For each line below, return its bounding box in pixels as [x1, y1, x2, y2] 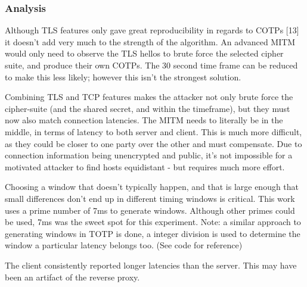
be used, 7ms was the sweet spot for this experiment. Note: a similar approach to [5, 216, 301, 228]
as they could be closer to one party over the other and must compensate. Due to [5, 137, 302, 149]
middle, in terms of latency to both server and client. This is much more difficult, [5, 125, 302, 138]
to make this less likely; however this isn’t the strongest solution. [5, 70, 241, 83]
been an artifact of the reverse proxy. [5, 270, 140, 283]
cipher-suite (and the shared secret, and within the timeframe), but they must [5, 102, 290, 114]
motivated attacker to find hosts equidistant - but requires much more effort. [5, 160, 285, 173]
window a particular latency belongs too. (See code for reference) [5, 239, 243, 251]
